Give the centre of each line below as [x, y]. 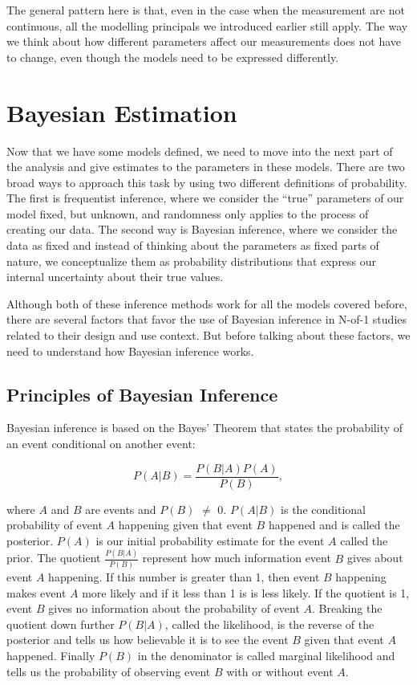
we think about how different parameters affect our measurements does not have [204, 41]
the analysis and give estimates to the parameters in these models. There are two [206, 167]
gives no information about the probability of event [174, 608]
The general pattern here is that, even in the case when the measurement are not [206, 10]
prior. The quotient [54, 558]
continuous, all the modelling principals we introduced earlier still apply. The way [207, 25]
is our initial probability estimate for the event [210, 540]
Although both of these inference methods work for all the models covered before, [207, 303]
